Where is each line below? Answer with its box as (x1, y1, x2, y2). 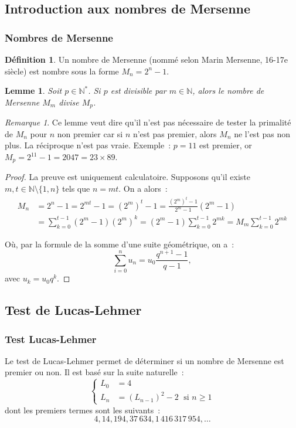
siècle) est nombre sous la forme (5, 64, 119, 77)
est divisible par (110, 84, 166, 97)
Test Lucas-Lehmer (5, 331, 97, 346)
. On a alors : (118, 182, 168, 195)
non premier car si (57, 127, 123, 140)
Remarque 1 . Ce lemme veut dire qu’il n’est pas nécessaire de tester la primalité (5, 116, 291, 128)
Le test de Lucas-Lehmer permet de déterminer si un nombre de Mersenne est (5, 354, 284, 366)
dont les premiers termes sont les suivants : (5, 403, 161, 416)
